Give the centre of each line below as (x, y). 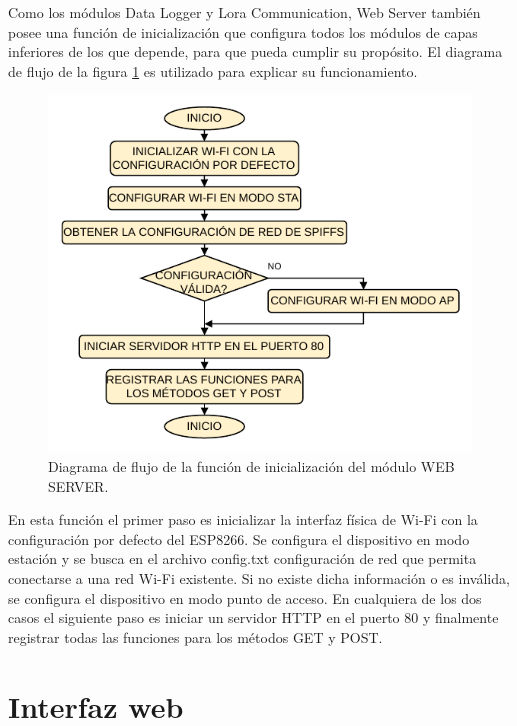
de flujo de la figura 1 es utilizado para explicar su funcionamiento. (213, 70)
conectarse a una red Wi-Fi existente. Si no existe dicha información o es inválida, (259, 577)
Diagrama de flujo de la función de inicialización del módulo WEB (251, 465)
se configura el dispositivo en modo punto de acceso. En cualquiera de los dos (245, 597)
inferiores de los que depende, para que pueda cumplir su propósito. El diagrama (255, 51)
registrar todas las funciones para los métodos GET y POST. (195, 636)
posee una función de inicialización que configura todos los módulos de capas (243, 31)
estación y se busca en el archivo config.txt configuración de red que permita (242, 558)
